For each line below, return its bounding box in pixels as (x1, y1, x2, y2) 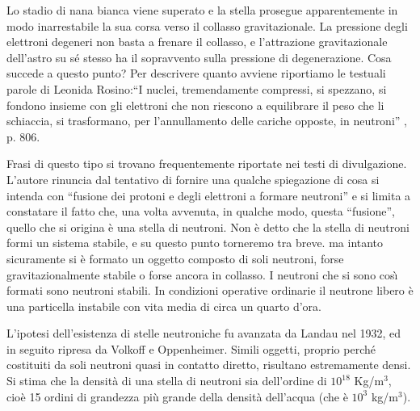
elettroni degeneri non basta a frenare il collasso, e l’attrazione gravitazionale (6, 33, 388, 50)
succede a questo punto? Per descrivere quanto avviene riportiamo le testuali (6, 65, 386, 82)
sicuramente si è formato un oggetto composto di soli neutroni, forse (6, 250, 344, 266)
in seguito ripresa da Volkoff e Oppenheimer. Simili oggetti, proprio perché (6, 340, 376, 357)
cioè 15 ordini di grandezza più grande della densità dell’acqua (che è (6, 388, 348, 405)
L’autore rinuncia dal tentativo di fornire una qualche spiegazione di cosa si (6, 170, 380, 187)
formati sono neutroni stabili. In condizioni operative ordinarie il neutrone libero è (6, 282, 414, 299)
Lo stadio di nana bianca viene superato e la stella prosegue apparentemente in (6, 2, 398, 18)
